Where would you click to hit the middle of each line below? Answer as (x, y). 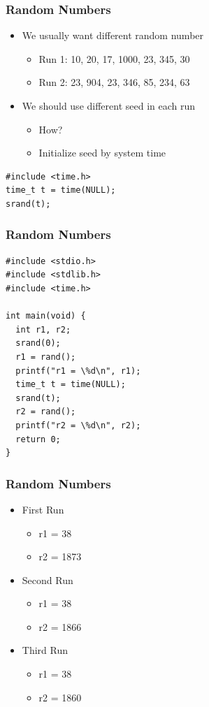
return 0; (38, 439)
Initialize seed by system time (102, 153)
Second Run (48, 580)
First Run (43, 509)
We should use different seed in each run (109, 105)
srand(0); (38, 343)
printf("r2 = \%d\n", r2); (78, 425)
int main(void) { (46, 316)
